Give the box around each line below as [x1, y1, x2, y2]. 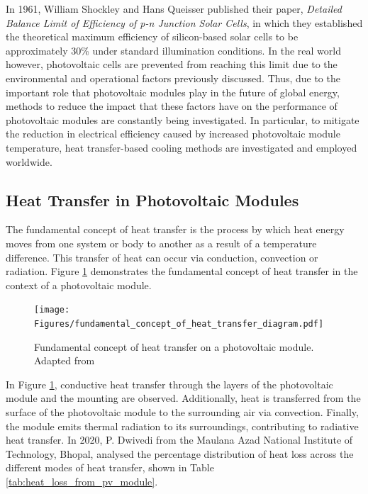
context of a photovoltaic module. [6, 277, 152, 292]
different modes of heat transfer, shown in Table [6, 460, 214, 475]
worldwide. [6, 154, 52, 169]
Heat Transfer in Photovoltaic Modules [6, 189, 299, 210]
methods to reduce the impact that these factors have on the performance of [6, 99, 338, 113]
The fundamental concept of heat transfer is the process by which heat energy [6, 222, 345, 237]
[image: [34, 305, 70, 315]
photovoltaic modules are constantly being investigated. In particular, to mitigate [6, 112, 359, 127]
